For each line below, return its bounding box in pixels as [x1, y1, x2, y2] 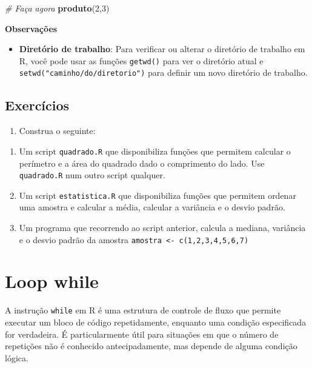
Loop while [5, 269, 99, 293]
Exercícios [5, 96, 70, 115]
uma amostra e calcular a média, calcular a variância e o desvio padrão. [19, 201, 285, 213]
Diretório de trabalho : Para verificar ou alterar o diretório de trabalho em [19, 42, 305, 55]
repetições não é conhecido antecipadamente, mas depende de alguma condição [5, 340, 297, 352]
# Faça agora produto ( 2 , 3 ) [5, 2, 110, 14]
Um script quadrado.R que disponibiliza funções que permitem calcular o [19, 144, 291, 157]
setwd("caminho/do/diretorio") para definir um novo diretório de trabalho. [19, 66, 308, 79]
